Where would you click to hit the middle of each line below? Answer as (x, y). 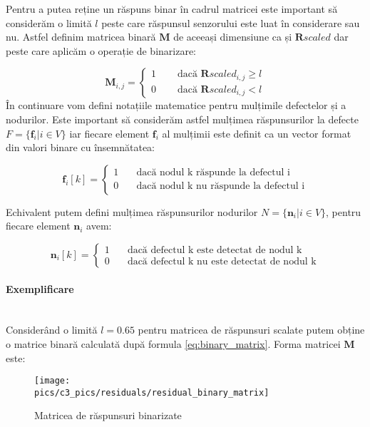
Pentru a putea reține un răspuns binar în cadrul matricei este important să (172, 9)
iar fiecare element (109, 133)
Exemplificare (40, 288)
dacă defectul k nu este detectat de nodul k (222, 262)
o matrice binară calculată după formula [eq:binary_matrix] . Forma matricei (173, 343)
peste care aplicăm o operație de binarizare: (101, 50)
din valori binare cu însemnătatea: (81, 147)
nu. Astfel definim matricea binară (81, 37)
